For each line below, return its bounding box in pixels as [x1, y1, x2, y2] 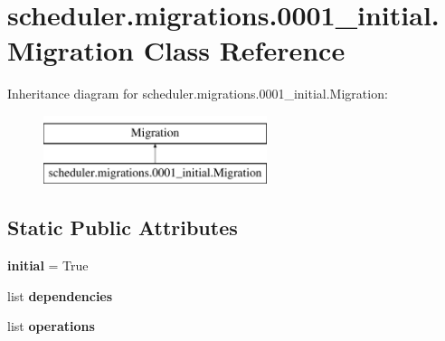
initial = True [7, 256, 89, 275]
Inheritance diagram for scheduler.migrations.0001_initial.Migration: [7, 84, 388, 103]
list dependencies [7, 286, 113, 305]
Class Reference [143, 32, 346, 69]
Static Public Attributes [7, 213, 238, 242]
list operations [7, 317, 95, 336]
